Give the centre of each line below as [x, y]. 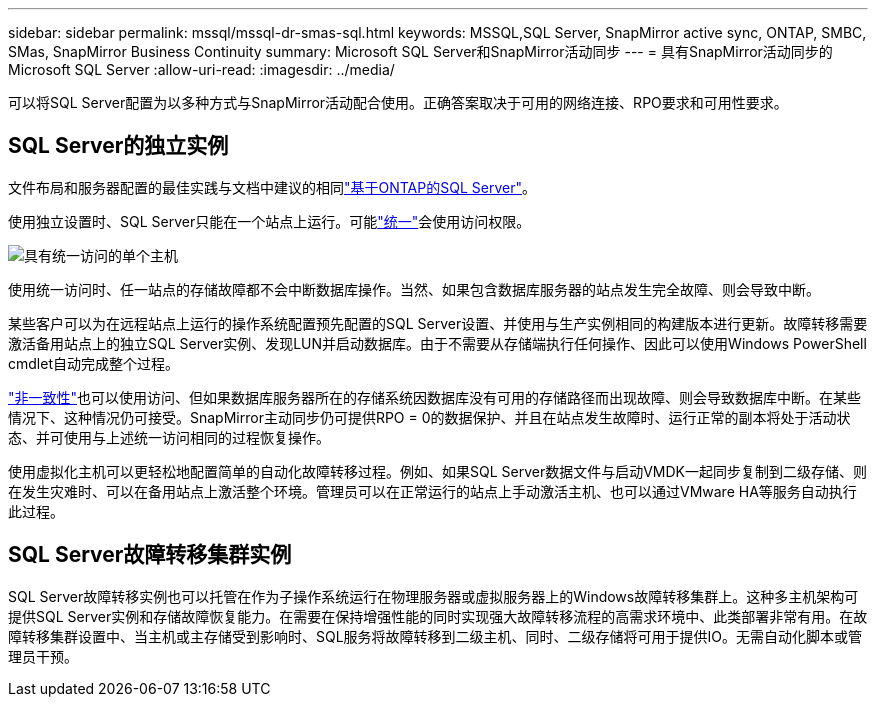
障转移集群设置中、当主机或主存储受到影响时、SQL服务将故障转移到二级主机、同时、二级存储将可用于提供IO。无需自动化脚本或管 [435, 636]
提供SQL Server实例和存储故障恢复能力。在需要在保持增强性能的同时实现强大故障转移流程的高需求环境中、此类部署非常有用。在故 [438, 616]
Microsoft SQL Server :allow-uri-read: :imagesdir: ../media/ [201, 69]
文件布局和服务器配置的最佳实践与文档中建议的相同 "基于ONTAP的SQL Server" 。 [272, 187]
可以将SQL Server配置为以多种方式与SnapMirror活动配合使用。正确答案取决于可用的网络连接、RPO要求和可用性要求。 [398, 102]
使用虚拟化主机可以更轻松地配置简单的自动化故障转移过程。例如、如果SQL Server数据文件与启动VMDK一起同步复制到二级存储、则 [438, 471]
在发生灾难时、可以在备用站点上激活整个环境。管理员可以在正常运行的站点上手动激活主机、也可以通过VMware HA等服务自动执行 [432, 491]
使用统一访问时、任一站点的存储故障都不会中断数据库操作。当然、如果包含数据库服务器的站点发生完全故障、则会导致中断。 [414, 289]
